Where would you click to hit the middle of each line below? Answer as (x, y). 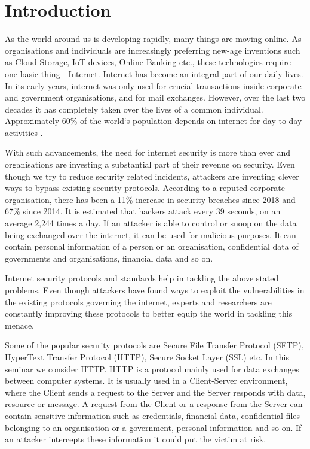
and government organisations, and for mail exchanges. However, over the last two (155, 97)
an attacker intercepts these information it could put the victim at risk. (136, 439)
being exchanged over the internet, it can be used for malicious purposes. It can (151, 234)
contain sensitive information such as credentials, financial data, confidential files (153, 415)
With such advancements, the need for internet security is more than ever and (148, 152)
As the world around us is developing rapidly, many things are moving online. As (153, 39)
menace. (19, 325)
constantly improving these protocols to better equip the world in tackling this (149, 313)
